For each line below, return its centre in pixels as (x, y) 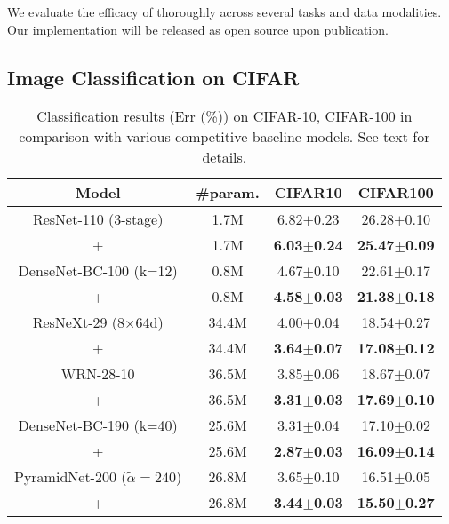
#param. (228, 193)
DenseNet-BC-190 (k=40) (98, 425)
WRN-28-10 (98, 374)
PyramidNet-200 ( (71, 477)
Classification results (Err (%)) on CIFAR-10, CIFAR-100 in (224, 116)
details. (224, 157)
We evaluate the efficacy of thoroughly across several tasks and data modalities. (224, 12)
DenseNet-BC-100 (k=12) (98, 271)
